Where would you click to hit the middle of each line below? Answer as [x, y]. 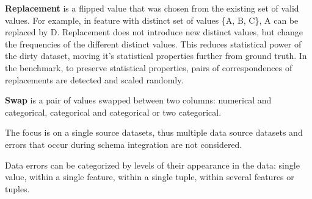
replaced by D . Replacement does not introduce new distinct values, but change [154, 32]
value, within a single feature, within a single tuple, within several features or [150, 177]
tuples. [17, 188]
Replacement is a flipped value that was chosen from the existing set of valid [152, 8]
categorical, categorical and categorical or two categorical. [113, 112]
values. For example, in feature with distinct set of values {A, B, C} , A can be [152, 20]
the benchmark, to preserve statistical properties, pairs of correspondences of [149, 67]
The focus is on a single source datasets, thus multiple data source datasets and [154, 132]
